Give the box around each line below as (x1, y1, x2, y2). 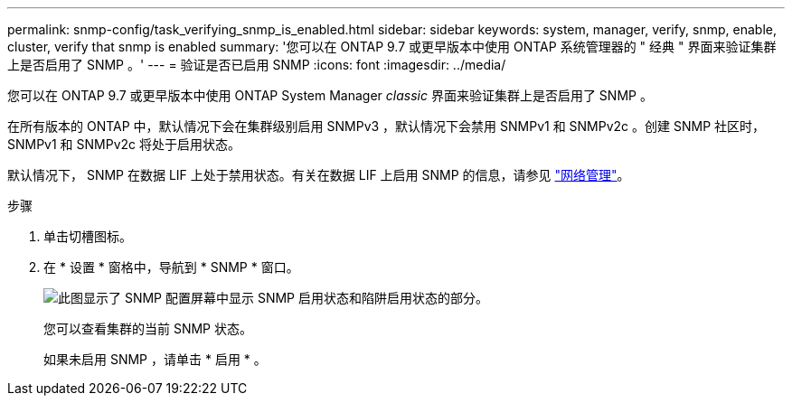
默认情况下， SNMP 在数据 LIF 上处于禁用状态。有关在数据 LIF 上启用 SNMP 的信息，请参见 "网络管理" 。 (7, 167, 630, 183)
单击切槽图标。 (43, 229, 132, 244)
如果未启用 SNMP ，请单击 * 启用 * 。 (43, 351, 267, 367)
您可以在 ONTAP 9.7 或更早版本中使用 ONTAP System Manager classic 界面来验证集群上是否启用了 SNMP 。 (7, 88, 653, 103)
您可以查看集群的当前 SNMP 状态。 (43, 321, 252, 336)
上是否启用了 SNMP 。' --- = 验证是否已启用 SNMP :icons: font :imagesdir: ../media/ (7, 57, 506, 72)
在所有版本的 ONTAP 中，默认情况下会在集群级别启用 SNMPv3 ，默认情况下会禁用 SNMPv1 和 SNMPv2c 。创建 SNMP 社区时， (7, 118, 766, 134)
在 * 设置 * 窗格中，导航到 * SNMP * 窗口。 (43, 259, 299, 275)
